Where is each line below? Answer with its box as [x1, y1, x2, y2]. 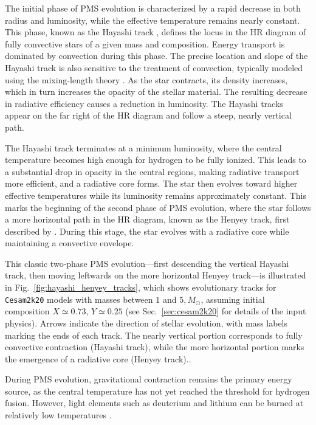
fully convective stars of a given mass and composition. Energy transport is [5, 37, 285, 50]
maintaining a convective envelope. [5, 237, 134, 249]
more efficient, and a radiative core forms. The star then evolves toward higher [5, 177, 298, 190]
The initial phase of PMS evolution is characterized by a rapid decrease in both [5, 2, 301, 14]
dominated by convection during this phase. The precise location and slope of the [5, 49, 308, 62]
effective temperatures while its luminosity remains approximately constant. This [5, 188, 307, 201]
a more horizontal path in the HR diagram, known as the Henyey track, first [5, 213, 290, 226]
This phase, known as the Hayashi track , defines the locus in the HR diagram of [5, 26, 306, 38]
